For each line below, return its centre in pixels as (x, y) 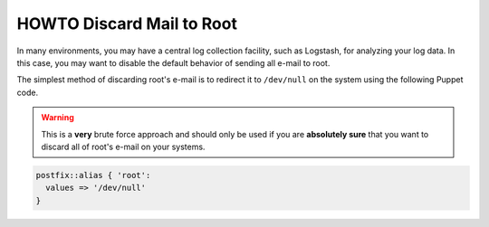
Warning (58, 118)
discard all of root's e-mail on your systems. (123, 147)
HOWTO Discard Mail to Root (127, 24)
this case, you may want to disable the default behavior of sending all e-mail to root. (173, 62)
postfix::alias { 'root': (93, 175)
